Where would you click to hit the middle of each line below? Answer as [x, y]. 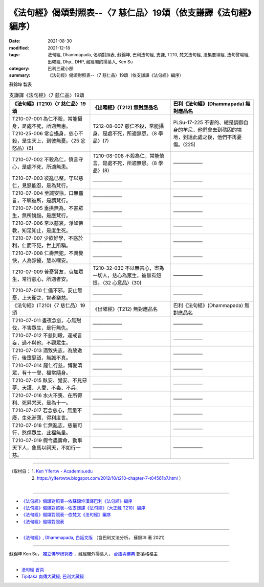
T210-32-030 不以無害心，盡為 [128, 268]
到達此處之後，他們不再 [210, 137]
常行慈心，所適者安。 [46, 279]
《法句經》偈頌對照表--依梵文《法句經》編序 [66, 515]
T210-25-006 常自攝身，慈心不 [48, 134]
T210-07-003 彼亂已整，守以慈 [48, 178]
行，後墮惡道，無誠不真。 [41, 358]
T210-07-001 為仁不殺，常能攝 [47, 119]
